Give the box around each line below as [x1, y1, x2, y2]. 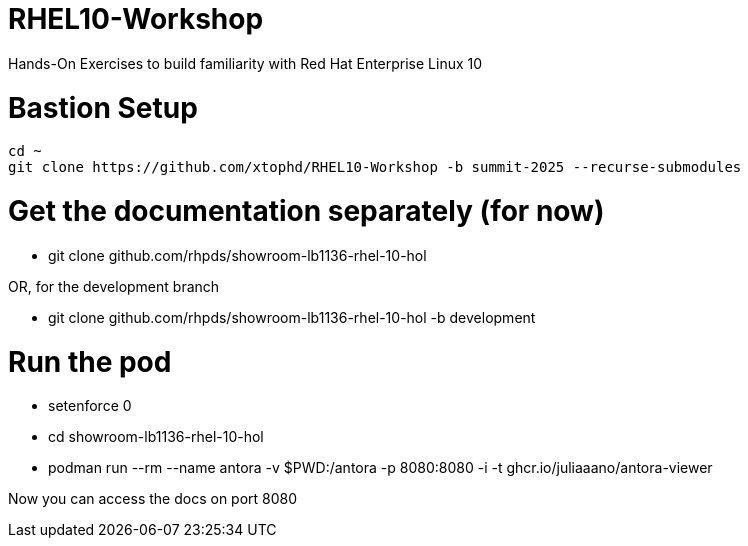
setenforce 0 [48, 397, 132, 415]
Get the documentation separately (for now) [8, 194, 605, 228]
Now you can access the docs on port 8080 [8, 490, 298, 508]
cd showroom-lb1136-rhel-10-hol [48, 428, 264, 446]
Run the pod [8, 344, 172, 379]
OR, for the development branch [8, 277, 220, 295]
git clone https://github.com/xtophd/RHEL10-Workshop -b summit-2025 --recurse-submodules [8, 159, 742, 176]
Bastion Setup [8, 90, 198, 125]
